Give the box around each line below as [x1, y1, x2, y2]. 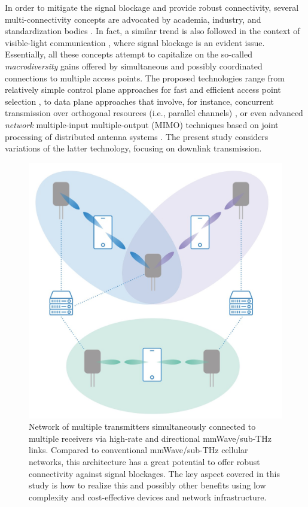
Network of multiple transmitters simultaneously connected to [29, 420, 256, 433]
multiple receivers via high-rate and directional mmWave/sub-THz [29, 432, 272, 444]
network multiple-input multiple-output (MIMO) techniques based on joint [5, 118, 279, 130]
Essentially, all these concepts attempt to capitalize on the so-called [5, 48, 252, 60]
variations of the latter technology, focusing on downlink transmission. [5, 142, 262, 154]
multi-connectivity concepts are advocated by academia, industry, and [5, 13, 261, 25]
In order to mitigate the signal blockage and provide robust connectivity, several [5, 1, 299, 13]
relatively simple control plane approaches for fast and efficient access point [5, 83, 281, 96]
